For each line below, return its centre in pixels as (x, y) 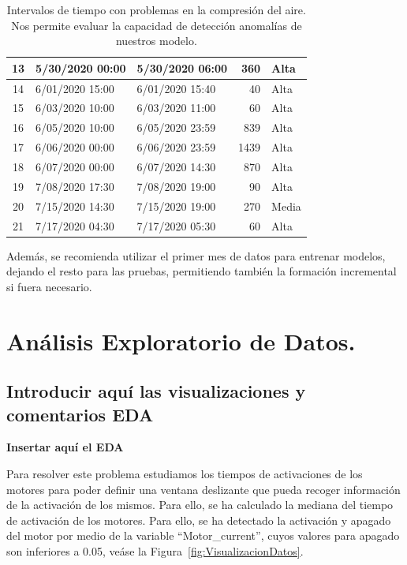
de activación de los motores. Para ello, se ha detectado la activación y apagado (199, 520)
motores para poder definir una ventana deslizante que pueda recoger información (203, 489)
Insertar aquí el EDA (65, 447)
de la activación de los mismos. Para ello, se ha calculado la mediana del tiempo (200, 505)
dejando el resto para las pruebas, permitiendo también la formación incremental (202, 271)
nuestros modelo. (156, 41)
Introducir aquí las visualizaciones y (156, 391)
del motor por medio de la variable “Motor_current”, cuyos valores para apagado (203, 535)
